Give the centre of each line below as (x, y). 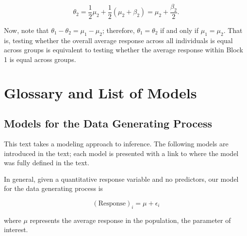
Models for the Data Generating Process (108, 123)
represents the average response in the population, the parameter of (130, 220)
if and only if (180, 30)
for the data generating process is (54, 188)
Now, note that (26, 30)
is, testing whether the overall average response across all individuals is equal (118, 40)
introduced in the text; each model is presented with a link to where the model (121, 153)
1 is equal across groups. (40, 59)
